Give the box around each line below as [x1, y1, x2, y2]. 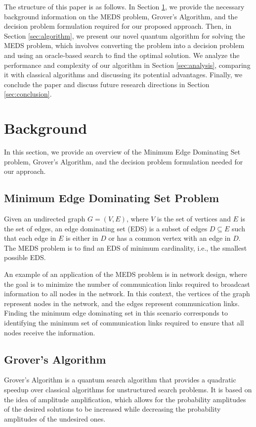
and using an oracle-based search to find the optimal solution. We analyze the [4, 50, 240, 60]
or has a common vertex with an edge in [108, 233, 231, 243]
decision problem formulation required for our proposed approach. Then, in [4, 21, 232, 31]
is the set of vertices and [157, 213, 231, 224]
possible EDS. [4, 252, 46, 263]
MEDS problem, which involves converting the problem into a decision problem [4, 40, 245, 51]
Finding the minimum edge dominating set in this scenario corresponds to [4, 308, 228, 318]
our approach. [4, 166, 46, 176]
